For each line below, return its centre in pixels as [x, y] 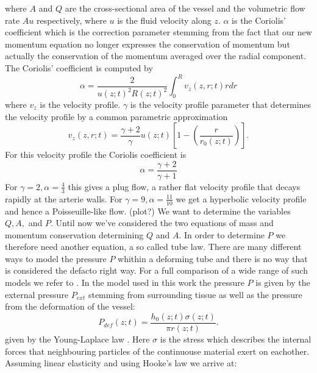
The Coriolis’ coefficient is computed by [79, 67]
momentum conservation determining [74, 234]
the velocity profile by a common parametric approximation [116, 116]
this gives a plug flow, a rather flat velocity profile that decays [184, 186]
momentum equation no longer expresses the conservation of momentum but [148, 44]
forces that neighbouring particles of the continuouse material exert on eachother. [157, 351]
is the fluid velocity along [164, 20]
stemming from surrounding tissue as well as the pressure [195, 294]
